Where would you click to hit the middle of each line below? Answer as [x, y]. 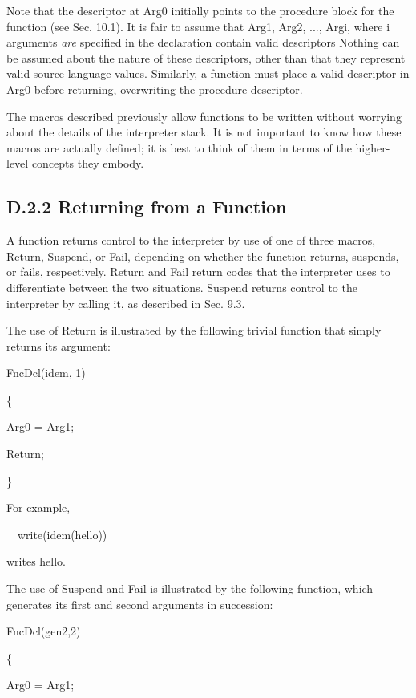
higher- [373, 147]
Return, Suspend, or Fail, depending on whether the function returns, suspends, [203, 256]
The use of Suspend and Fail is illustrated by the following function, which [190, 588]
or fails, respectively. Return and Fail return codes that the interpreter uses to [198, 272]
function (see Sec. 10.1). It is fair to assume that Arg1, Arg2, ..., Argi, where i [198, 26]
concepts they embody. [88, 163]
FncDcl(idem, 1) [46, 373]
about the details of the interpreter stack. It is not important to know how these [204, 132]
